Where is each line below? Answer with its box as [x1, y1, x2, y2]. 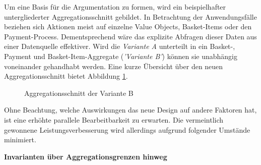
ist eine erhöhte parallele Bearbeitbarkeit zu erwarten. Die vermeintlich [4, 114, 224, 125]
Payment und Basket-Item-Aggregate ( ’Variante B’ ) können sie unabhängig [4, 50, 238, 61]
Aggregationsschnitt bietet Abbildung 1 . [4, 71, 128, 81]
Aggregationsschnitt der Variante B [24, 87, 134, 98]
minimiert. [4, 134, 36, 145]
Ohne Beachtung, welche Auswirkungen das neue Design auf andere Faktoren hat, [4, 104, 257, 115]
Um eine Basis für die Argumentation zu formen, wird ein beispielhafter [4, 2, 226, 12]
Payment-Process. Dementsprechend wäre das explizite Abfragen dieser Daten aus [4, 31, 257, 41]
